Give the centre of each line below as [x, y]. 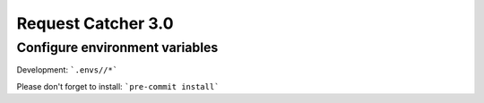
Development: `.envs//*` [67, 70]
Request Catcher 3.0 [95, 23]
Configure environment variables [117, 47]
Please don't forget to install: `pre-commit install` [118, 86]
